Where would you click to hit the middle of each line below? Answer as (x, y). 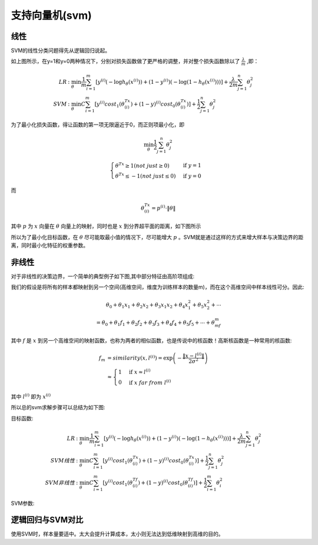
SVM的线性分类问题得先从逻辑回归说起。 (61, 51)
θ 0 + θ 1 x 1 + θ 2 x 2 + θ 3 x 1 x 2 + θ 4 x (147, 306)
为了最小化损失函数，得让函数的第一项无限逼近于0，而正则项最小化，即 (98, 125)
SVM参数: (23, 503)
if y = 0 (192, 176)
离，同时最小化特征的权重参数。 (49, 245)
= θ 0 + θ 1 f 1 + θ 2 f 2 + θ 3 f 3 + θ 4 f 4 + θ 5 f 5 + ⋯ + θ (155, 323)
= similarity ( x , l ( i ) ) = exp (140, 358)
